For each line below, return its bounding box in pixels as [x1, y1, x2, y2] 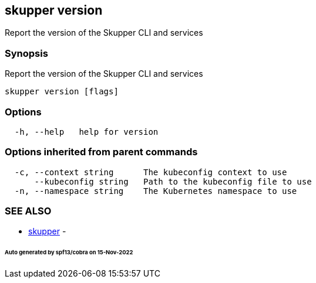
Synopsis [5, 47, 48, 59]
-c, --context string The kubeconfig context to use [14, 167, 287, 177]
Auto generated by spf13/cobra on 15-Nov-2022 [5, 249, 133, 256]
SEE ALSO [5, 205, 52, 217]
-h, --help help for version [14, 127, 159, 137]
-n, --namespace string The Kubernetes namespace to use [14, 186, 297, 196]
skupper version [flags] [5, 87, 119, 97]
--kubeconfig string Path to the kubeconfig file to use [34, 176, 312, 186]
